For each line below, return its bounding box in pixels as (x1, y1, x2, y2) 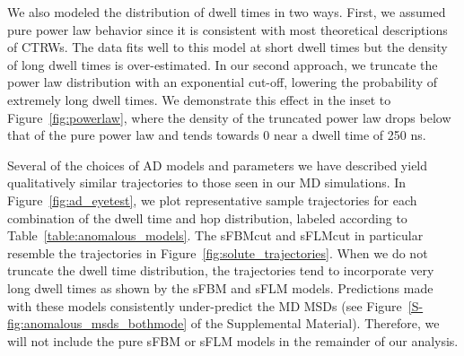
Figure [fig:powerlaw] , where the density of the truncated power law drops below (7, 108, 451, 126)
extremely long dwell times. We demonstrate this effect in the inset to (7, 90, 391, 109)
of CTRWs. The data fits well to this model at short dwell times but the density (7, 38, 448, 56)
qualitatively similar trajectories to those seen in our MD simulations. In (7, 173, 407, 192)
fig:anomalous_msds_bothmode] (7, 314, 188, 333)
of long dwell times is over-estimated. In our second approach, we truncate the (7, 55, 438, 74)
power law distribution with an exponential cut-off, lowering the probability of (7, 73, 438, 91)
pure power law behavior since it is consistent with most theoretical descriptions (7, 20, 448, 39)
